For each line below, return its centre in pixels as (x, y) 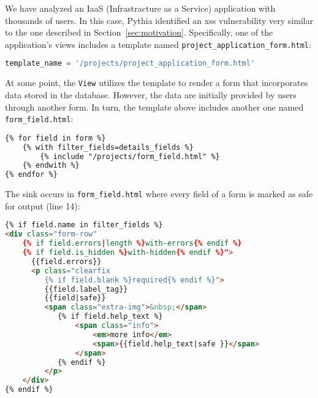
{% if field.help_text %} (110, 317)
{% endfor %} (31, 175)
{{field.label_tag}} (86, 289)
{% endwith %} (51, 166)
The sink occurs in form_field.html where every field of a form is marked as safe (159, 194)
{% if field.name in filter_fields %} (84, 225)
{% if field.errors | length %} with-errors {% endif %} (132, 244)
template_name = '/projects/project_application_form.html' (130, 64)
